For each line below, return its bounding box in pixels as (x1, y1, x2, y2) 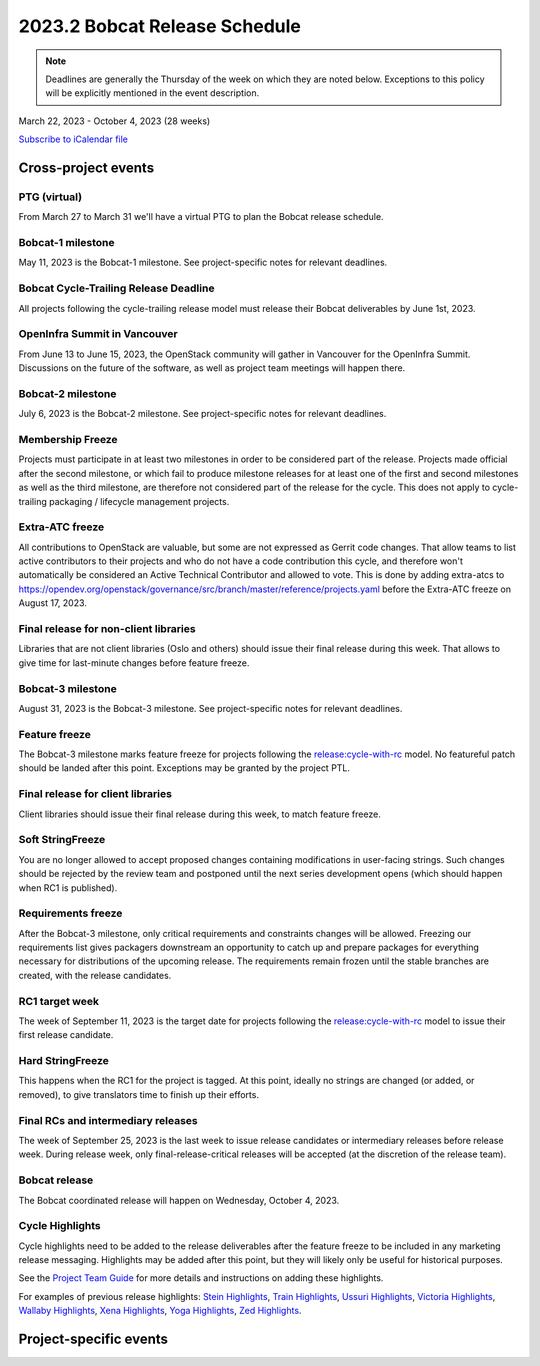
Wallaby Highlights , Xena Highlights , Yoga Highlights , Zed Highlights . (18, 1305, 302, 1317)
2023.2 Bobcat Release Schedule (18, 15, 302, 37)
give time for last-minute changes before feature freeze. (18, 656, 250, 669)
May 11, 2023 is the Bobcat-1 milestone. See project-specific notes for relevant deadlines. (18, 256, 388, 269)
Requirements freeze (18, 906, 123, 920)
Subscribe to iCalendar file (18, 133, 129, 145)
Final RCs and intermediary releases (18, 1113, 199, 1127)
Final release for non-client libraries (18, 622, 196, 635)
